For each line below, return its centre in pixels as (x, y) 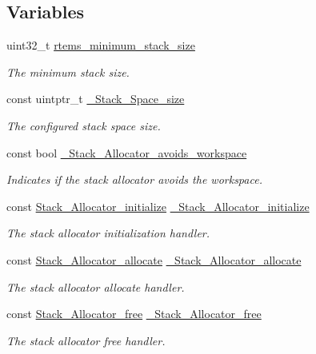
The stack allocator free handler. (86, 340)
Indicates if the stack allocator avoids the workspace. (134, 179)
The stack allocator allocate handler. (96, 286)
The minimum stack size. (68, 72)
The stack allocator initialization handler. (108, 233)
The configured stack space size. (84, 125)
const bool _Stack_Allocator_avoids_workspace (127, 152)
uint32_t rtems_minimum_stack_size (101, 45)
